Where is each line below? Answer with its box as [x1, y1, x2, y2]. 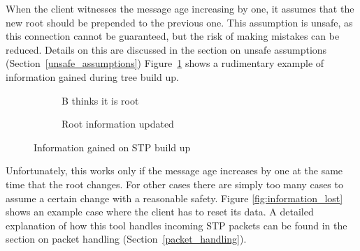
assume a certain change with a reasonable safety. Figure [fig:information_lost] [6, 190, 343, 205]
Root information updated [62, 116, 174, 131]
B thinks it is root [62, 93, 139, 107]
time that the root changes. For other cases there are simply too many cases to [6, 176, 343, 191]
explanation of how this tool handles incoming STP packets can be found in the [6, 218, 347, 232]
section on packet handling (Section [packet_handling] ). [6, 231, 247, 246]
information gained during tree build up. [6, 69, 179, 84]
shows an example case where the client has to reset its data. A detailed [6, 204, 314, 219]
